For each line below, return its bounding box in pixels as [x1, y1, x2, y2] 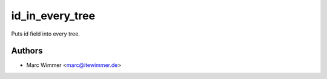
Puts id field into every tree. [11, 30, 80, 37]
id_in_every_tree [11, 9, 96, 22]
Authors [11, 46, 43, 56]
